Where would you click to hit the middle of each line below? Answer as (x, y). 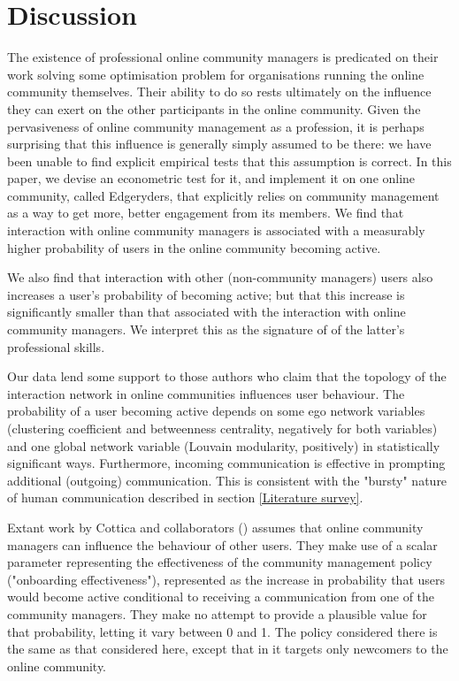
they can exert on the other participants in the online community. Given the (214, 108)
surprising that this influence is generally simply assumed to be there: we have (219, 144)
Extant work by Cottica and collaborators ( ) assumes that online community (215, 527)
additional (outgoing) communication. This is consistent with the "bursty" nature (227, 480)
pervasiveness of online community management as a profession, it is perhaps (216, 126)
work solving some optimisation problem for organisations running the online (216, 74)
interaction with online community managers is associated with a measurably (216, 230)
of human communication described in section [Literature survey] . (185, 497)
